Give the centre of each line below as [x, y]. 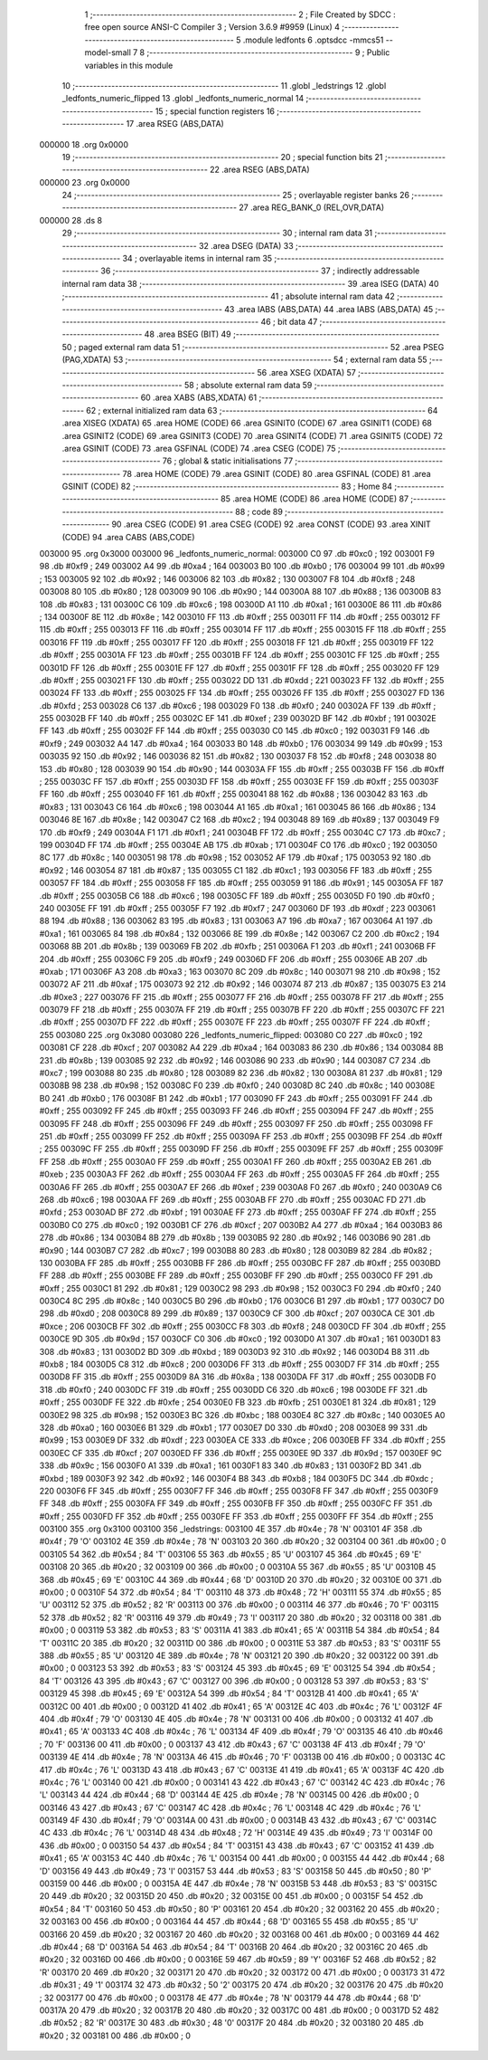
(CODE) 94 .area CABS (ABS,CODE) [128, 537]
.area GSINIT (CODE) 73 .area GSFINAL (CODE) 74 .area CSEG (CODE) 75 [199, 448]
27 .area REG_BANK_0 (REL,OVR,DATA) [311, 207]
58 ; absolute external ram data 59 [248, 385]
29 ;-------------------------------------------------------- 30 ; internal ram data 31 [217, 233]
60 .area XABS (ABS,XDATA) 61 [199, 397]
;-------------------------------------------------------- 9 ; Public [268, 52]
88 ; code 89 [259, 511]
